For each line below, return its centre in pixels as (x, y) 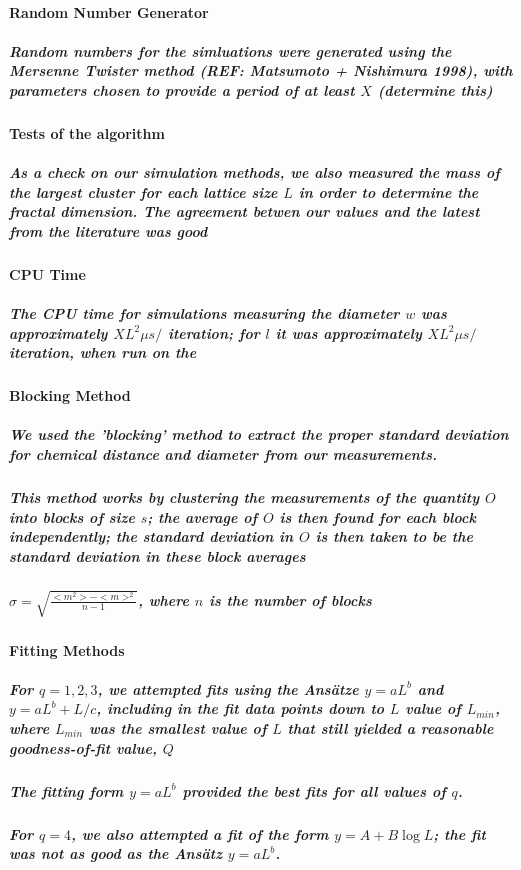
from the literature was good (108, 230)
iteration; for (213, 332)
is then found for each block (377, 516)
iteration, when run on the (103, 352)
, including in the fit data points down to (240, 708)
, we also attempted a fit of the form (199, 833)
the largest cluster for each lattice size (143, 191)
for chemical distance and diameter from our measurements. (223, 454)
